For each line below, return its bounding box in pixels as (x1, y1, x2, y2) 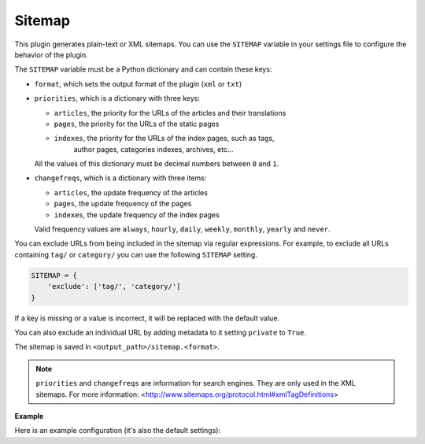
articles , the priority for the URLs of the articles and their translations (54, 108, 286, 117)
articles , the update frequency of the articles (54, 187, 209, 197)
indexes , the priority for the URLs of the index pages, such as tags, (54, 134, 275, 143)
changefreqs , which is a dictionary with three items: (34, 173, 207, 183)
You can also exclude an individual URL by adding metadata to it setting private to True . (14, 327, 307, 337)
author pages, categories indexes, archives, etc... (73, 144, 234, 154)
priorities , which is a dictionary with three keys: (34, 94, 201, 103)
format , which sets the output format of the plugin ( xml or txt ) (34, 79, 242, 88)
